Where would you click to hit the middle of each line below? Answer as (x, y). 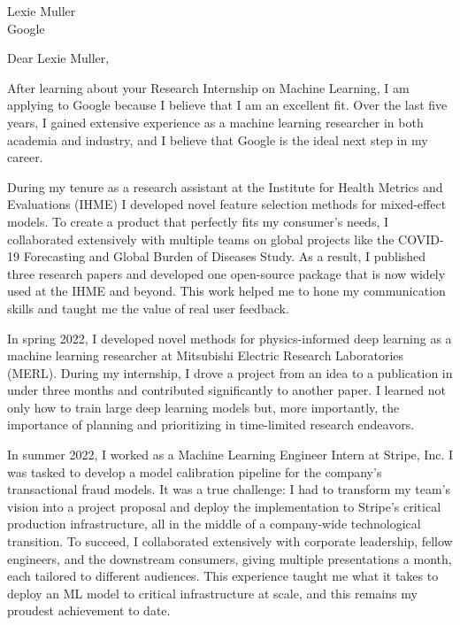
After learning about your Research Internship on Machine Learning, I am (208, 87)
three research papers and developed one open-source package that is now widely (226, 273)
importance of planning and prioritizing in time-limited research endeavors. (211, 424)
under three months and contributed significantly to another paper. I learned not (226, 390)
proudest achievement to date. (89, 610)
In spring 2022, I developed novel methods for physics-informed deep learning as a (230, 338)
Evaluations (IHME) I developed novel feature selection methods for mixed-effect (227, 204)
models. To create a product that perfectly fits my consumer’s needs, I (198, 221)
